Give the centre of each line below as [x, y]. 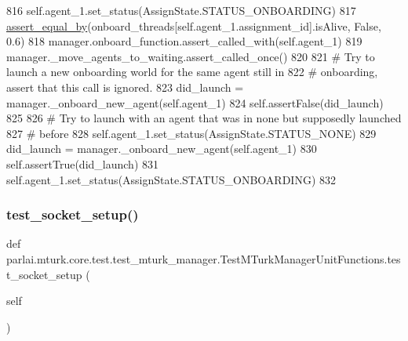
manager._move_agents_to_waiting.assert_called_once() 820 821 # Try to [191, 56]
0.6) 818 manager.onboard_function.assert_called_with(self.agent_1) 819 [184, 41]
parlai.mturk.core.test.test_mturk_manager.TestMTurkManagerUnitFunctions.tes [204, 258]
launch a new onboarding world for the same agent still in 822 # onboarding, [192, 72]
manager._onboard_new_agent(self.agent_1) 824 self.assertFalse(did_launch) [195, 102]
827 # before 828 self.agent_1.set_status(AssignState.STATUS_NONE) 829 [191, 133]
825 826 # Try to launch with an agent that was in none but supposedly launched [204, 118]
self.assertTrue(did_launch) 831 [82, 163]
